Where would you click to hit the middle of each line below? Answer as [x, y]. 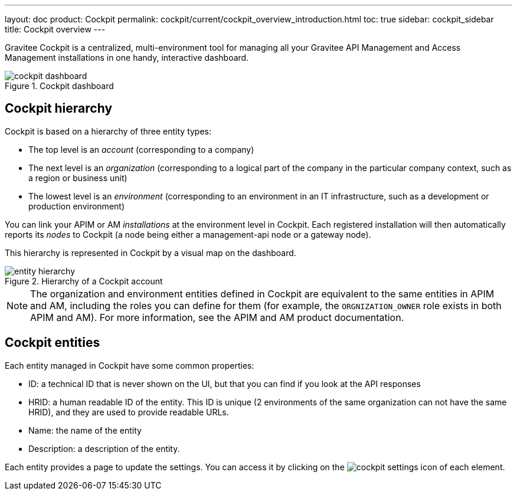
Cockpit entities [53, 343]
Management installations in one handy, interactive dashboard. [127, 58]
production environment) [77, 206]
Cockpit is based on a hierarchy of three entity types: [108, 131]
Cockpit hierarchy [59, 109]
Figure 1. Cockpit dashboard [59, 86]
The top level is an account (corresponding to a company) [141, 149]
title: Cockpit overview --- [55, 29]
